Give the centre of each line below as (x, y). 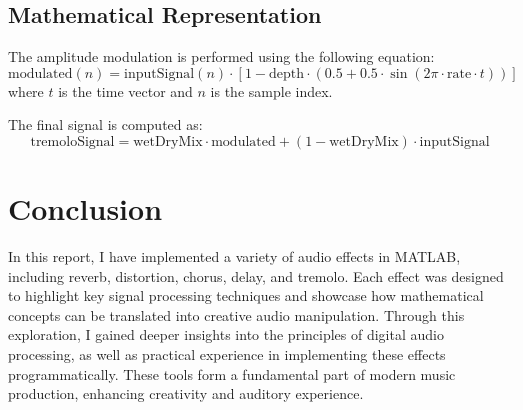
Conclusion (85, 208)
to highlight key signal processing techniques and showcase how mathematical (246, 295)
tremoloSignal (72, 141)
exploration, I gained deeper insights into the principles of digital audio (226, 334)
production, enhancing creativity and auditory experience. (186, 393)
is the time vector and (125, 90)
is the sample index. (271, 90)
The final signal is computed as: (105, 124)
